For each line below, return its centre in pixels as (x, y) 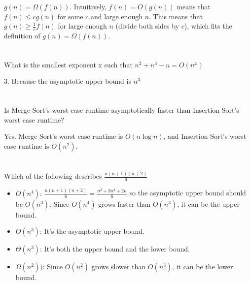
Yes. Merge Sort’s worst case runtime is (64, 136)
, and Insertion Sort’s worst (205, 136)
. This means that (176, 16)
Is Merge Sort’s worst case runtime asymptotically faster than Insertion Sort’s (122, 110)
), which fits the (208, 26)
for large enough (82, 26)
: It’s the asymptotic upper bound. (92, 231)
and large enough (116, 16)
